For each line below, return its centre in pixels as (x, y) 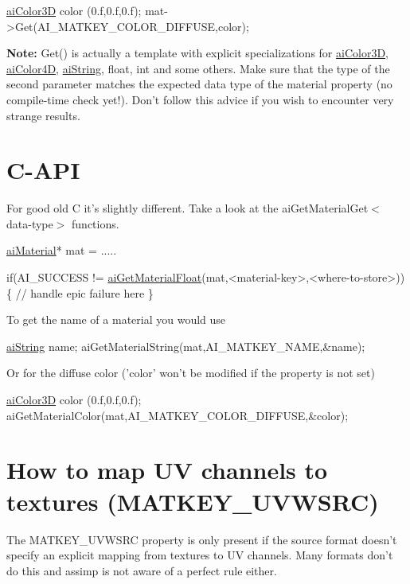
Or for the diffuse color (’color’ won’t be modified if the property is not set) (191, 373)
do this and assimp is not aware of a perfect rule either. (142, 570)
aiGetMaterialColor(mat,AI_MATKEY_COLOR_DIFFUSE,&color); (178, 415)
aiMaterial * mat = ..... (62, 250)
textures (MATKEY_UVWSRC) (193, 501)
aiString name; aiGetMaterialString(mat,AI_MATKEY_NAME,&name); (186, 346)
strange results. (43, 115)
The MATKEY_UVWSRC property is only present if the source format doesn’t (202, 539)
